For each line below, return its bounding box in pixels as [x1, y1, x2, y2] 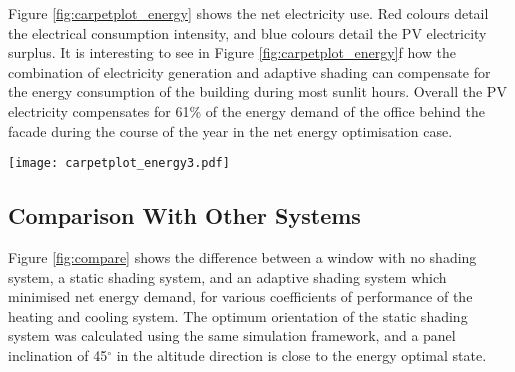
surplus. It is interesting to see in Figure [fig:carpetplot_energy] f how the [8, 42, 457, 63]
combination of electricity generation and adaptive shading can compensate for [8, 61, 491, 82]
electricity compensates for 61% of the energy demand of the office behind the [8, 100, 486, 121]
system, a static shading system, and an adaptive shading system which [8, 266, 447, 287]
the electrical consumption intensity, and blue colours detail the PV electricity [8, 22, 487, 43]
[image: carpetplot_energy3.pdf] [8, 156, 230, 171]
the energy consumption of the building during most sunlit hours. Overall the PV [8, 81, 507, 102]
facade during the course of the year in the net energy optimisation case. [8, 120, 453, 141]
